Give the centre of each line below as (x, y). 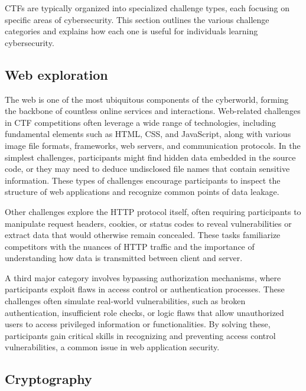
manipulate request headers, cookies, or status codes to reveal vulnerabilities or (148, 223)
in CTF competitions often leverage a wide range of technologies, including (140, 122)
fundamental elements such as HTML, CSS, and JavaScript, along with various (148, 134)
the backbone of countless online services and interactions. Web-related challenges (153, 111)
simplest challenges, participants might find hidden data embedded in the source (150, 157)
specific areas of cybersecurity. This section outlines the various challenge (137, 19)
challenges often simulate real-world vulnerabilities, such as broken (125, 301)
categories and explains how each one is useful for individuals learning (131, 31)
